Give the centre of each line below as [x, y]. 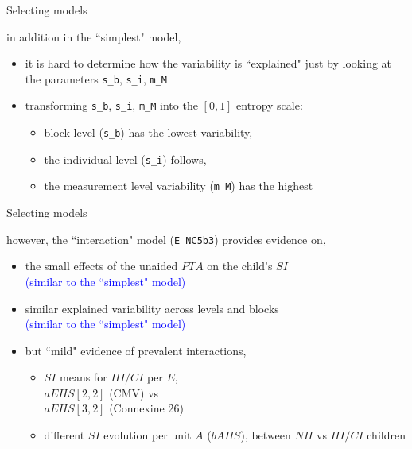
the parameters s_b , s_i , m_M [96, 78]
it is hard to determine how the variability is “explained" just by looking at [208, 63]
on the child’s [240, 266]
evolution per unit [148, 435]
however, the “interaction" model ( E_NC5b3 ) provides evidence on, [166, 239]
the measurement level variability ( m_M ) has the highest [179, 186]
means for [84, 377]
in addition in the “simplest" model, [94, 36]
